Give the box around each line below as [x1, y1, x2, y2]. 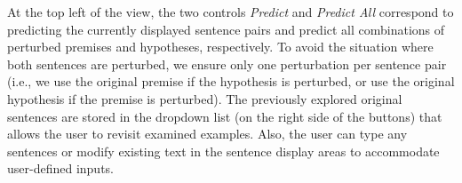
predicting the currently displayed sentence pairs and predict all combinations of [7, 20, 445, 38]
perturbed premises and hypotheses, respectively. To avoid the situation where [7, 37, 434, 56]
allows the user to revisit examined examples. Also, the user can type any [7, 124, 408, 143]
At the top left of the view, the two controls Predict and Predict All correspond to [7, 3, 454, 20]
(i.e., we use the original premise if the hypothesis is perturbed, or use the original [7, 72, 455, 91]
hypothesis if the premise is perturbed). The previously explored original [7, 89, 402, 107]
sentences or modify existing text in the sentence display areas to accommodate [7, 141, 440, 160]
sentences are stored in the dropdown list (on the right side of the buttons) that [7, 107, 442, 125]
